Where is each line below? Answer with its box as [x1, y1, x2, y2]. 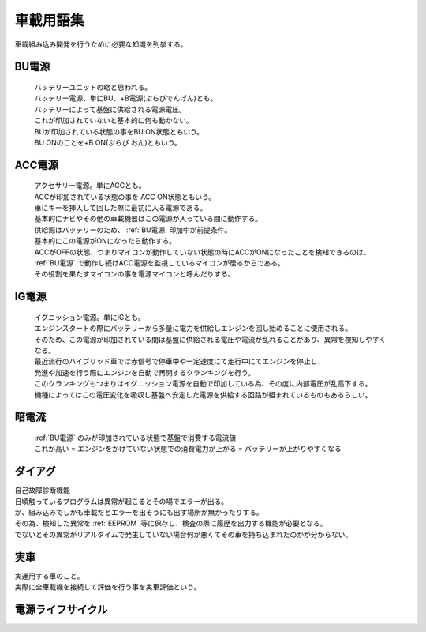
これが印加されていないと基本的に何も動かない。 [34, 115, 193, 126]
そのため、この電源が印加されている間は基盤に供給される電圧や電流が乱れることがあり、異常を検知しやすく [34, 334, 387, 344]
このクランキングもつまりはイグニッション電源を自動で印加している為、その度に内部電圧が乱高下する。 [34, 379, 372, 389]
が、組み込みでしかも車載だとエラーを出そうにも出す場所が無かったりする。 [14, 508, 263, 517]
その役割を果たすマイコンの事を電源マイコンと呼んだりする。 [34, 269, 235, 279]
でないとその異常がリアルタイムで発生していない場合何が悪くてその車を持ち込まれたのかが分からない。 [14, 529, 353, 539]
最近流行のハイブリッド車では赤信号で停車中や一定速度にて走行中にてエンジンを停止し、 [34, 356, 325, 367]
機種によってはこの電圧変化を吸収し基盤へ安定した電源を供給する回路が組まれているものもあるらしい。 [34, 389, 372, 399]
